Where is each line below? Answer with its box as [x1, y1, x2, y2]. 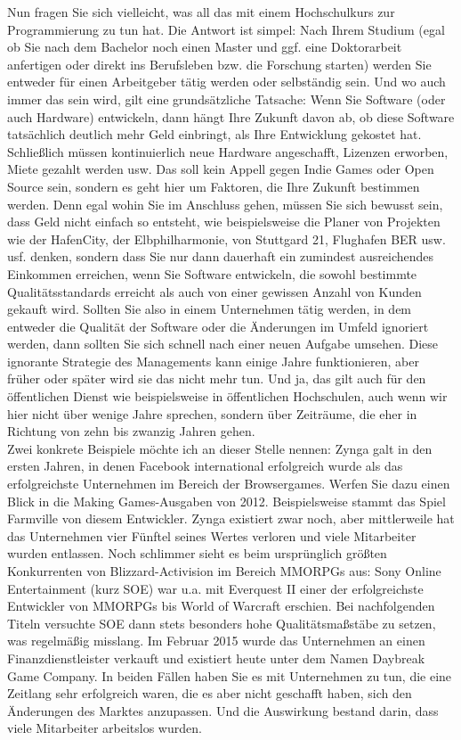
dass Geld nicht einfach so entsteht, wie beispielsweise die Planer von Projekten [7, 212, 441, 231]
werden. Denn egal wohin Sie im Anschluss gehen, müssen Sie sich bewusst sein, [7, 194, 443, 213]
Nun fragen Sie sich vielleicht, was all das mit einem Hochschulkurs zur [7, 3, 395, 21]
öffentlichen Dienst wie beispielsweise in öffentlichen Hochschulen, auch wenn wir [7, 387, 448, 406]
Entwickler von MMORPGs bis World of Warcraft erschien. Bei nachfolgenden [7, 596, 435, 615]
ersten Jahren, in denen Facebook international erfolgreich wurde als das [7, 456, 403, 475]
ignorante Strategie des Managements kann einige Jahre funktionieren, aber [7, 351, 419, 370]
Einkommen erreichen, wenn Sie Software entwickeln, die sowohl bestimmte [7, 264, 417, 283]
